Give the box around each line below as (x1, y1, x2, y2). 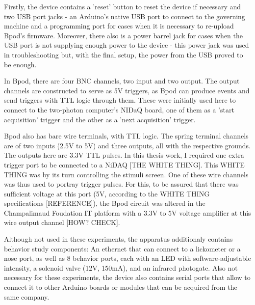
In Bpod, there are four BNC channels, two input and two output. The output (4, 76, 240, 86)
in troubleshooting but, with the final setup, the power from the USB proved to (4, 49, 243, 59)
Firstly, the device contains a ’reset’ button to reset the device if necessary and (4, 1, 241, 11)
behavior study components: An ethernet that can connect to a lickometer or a (4, 243, 241, 253)
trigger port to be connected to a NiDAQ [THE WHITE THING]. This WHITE (4, 159, 245, 169)
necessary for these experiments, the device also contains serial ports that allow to (4, 272, 251, 282)
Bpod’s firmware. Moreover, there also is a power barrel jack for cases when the (4, 30, 243, 40)
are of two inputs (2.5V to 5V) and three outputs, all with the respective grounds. (4, 140, 251, 150)
